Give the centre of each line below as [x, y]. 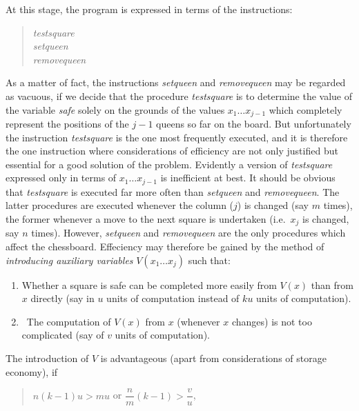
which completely [305, 109]
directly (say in [62, 298]
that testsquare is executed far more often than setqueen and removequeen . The [173, 191]
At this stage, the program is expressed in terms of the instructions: [149, 9]
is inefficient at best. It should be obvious [248, 178]
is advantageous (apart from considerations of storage [213, 358]
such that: [209, 260]
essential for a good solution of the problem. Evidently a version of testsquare [169, 164]
